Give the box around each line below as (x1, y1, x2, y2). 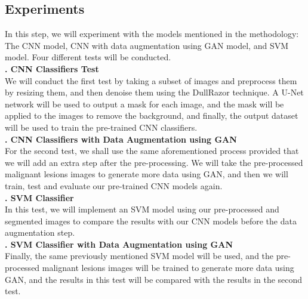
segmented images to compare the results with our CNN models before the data (5, 214, 297, 227)
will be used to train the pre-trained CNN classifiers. (5, 121, 198, 133)
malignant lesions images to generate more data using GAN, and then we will (5, 168, 288, 180)
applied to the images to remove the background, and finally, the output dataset (5, 109, 298, 122)
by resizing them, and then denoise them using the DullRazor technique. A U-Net (5, 86, 304, 98)
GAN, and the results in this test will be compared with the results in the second (5, 273, 303, 285)
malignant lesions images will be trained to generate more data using (42, 261, 294, 274)
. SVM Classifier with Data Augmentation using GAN (5, 238, 233, 250)
